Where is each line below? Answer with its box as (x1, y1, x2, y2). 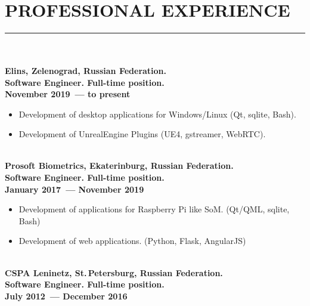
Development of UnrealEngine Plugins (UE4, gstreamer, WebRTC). (18, 128, 266, 140)
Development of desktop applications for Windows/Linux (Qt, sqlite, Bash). (18, 107, 296, 120)
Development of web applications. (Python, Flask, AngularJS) (18, 234, 246, 247)
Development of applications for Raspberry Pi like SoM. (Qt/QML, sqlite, (18, 203, 290, 215)
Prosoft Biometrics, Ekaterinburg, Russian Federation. (5, 159, 234, 172)
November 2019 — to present (5, 88, 131, 100)
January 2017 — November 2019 (5, 183, 144, 195)
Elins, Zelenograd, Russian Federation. (5, 64, 167, 76)
